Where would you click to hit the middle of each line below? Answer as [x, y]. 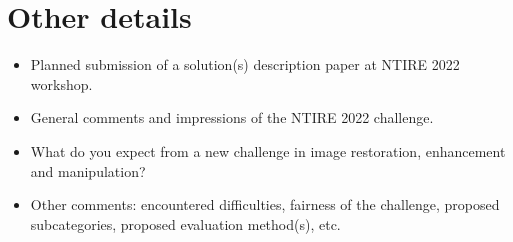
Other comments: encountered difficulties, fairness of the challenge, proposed [265, 204]
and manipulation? [88, 170]
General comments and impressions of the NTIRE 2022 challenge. [232, 117]
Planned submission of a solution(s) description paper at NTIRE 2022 [245, 64]
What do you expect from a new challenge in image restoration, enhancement [268, 150]
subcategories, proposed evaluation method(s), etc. [185, 223]
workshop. [61, 83]
